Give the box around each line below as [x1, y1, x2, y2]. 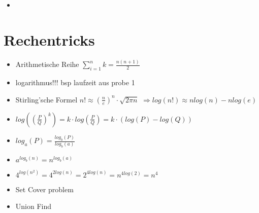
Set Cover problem [15, 184, 74, 194]
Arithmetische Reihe [15, 59, 79, 69]
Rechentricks [4, 29, 95, 50]
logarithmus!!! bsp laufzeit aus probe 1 [15, 77, 135, 88]
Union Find [15, 201, 52, 211]
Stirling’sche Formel [15, 94, 78, 104]
